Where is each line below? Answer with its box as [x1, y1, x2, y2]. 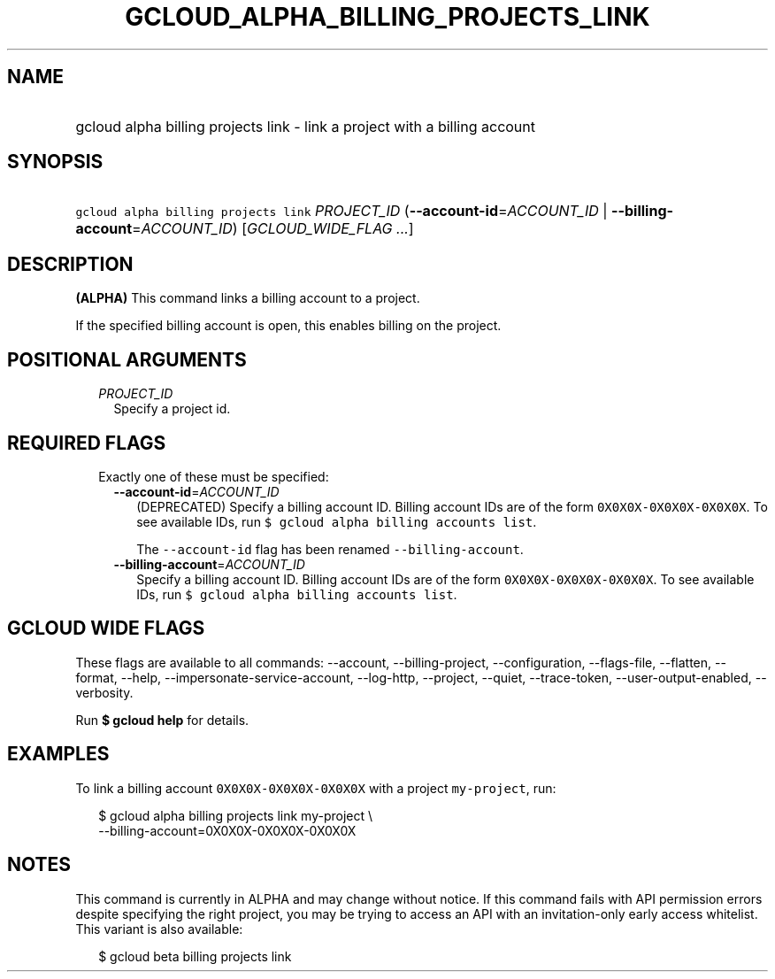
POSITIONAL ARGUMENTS [7, 348, 247, 371]
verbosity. [75, 684, 134, 700]
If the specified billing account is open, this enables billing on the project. [75, 318, 502, 334]
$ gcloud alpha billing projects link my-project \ [98, 807, 373, 823]
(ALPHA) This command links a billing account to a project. [75, 290, 420, 306]
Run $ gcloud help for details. [75, 712, 249, 728]
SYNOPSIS [7, 150, 104, 173]
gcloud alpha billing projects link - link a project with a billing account [75, 117, 536, 135]
